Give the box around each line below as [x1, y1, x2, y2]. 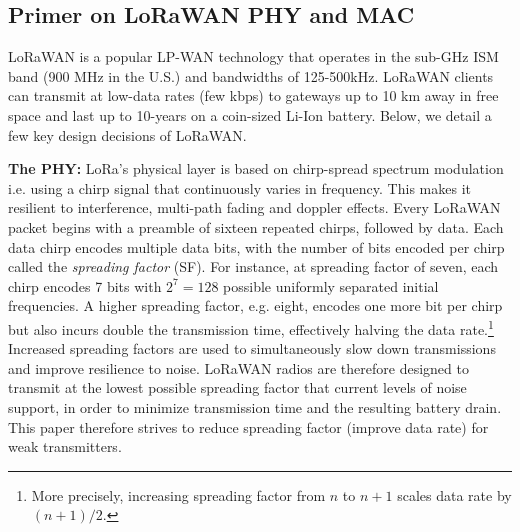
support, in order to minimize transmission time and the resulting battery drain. [8, 396, 502, 417]
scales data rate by [397, 484, 512, 505]
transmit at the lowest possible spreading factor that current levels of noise [8, 377, 467, 398]
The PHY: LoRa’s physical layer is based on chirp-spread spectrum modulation [8, 158, 504, 179]
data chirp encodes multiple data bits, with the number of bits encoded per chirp [8, 236, 505, 257]
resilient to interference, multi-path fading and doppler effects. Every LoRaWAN [8, 197, 501, 218]
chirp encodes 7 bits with [8, 275, 162, 296]
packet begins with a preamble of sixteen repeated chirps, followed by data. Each [8, 216, 504, 237]
